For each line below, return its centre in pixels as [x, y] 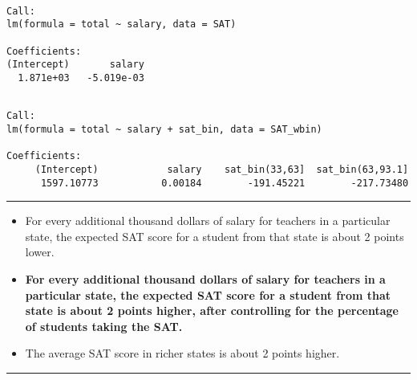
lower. [40, 252]
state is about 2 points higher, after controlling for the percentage [212, 311]
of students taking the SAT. [104, 326]
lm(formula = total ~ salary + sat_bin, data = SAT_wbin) [164, 129]
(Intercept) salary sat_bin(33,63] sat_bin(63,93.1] [222, 169]
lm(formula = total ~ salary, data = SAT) [121, 25]
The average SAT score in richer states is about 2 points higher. [182, 353]
